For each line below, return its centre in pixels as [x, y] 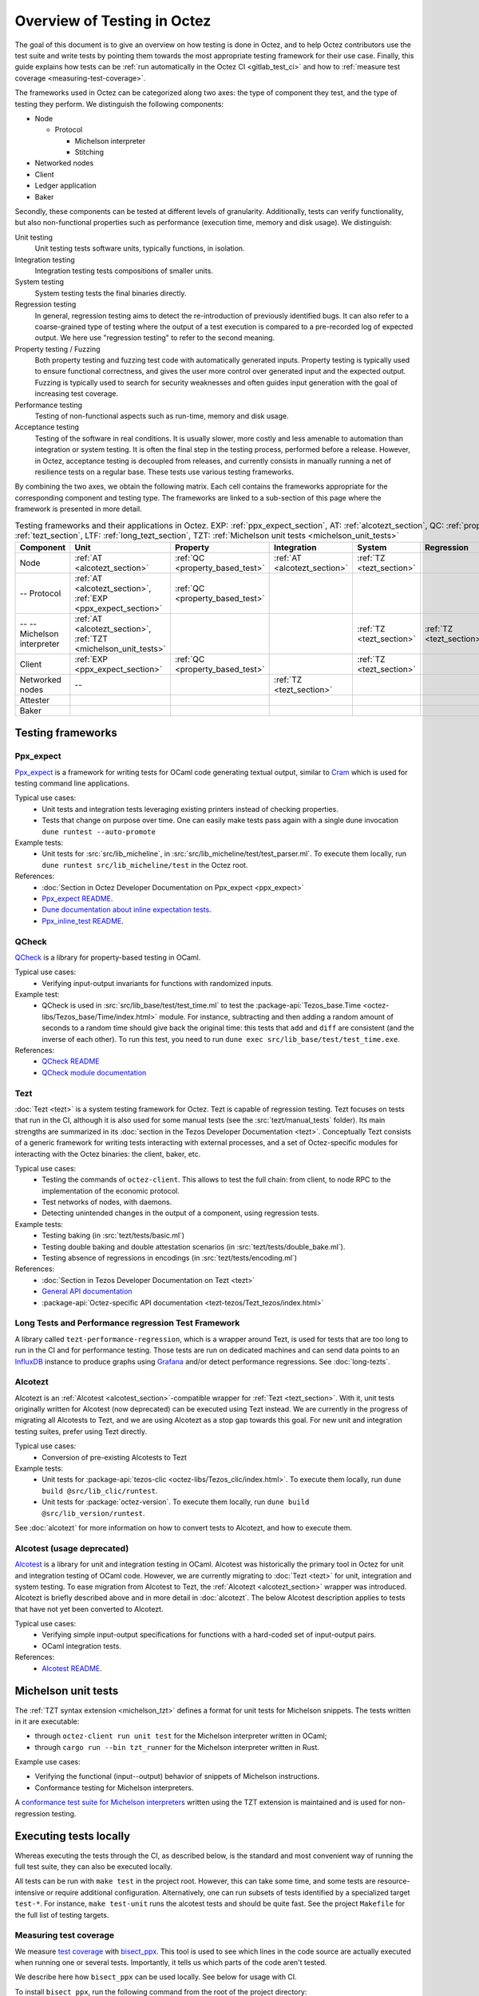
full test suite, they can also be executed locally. [94, 1866]
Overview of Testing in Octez [113, 21]
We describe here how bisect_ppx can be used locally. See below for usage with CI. [156, 1977]
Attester [34, 700]
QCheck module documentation [94, 1072]
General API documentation [87, 1291]
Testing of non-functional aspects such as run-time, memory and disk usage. [162, 416]
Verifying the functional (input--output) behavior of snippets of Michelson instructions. [177, 1776]
